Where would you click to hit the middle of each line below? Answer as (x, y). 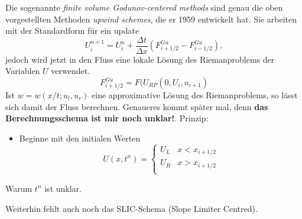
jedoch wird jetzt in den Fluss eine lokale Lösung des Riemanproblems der (140, 59)
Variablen (23, 71)
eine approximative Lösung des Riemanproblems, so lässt (195, 95)
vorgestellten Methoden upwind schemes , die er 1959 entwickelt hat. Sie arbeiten (151, 19)
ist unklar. (63, 188)
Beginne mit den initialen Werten (80, 138)
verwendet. (71, 71)
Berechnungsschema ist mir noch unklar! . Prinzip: (107, 118)
